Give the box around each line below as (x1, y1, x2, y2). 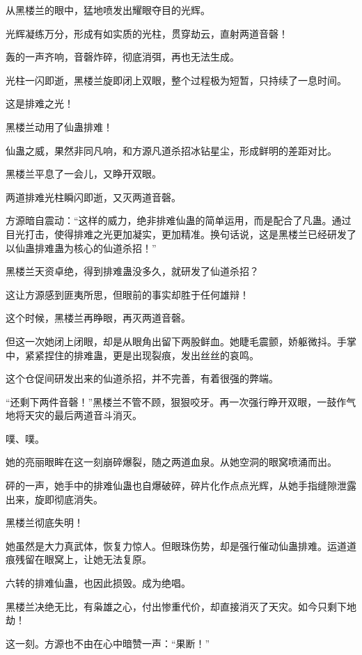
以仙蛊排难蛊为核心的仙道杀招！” (6, 240, 157, 255)
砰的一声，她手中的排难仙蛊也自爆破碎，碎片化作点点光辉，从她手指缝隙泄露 (6, 478, 356, 493)
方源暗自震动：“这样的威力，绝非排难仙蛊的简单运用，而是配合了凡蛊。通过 (6, 213, 352, 228)
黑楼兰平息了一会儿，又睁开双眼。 (6, 166, 162, 181)
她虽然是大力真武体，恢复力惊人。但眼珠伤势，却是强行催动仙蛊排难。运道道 (6, 538, 356, 553)
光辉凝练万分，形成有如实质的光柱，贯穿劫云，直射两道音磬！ (6, 26, 288, 40)
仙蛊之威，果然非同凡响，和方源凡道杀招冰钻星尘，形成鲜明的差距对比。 (6, 143, 337, 157)
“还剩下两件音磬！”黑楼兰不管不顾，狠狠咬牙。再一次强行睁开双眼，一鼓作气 (6, 394, 356, 409)
